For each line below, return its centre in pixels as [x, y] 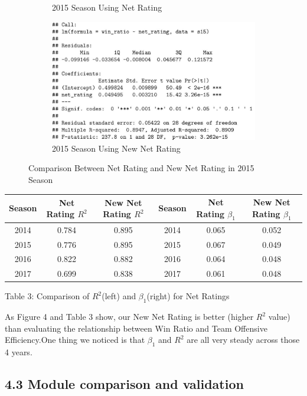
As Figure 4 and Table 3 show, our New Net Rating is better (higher [129, 317]
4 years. [19, 352]
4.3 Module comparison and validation [124, 384]
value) [279, 317]
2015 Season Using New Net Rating [116, 148]
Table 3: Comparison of [47, 296]
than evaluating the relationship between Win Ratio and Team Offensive [136, 328]
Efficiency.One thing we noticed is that [75, 340]
